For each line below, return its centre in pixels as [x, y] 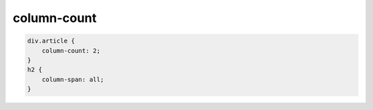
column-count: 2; [71, 51]
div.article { [51, 41]
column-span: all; [73, 79]
